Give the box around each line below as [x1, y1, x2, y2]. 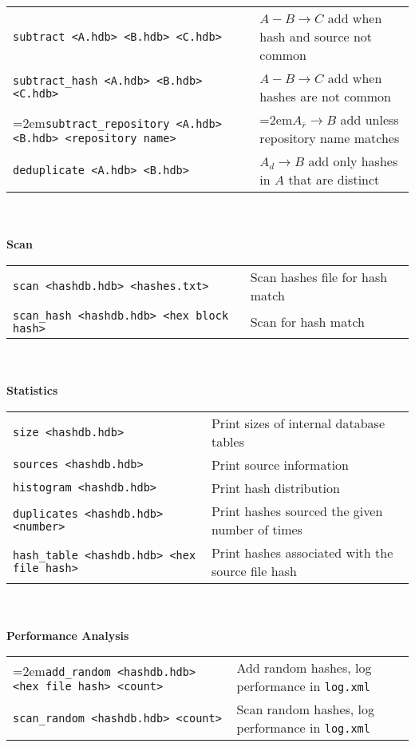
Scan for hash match [250, 312, 365, 332]
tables [211, 431, 244, 451]
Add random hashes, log [236, 658, 372, 677]
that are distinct [288, 170, 380, 189]
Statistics [6, 381, 58, 398]
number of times [211, 519, 302, 538]
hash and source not [259, 27, 373, 46]
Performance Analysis [6, 626, 129, 643]
